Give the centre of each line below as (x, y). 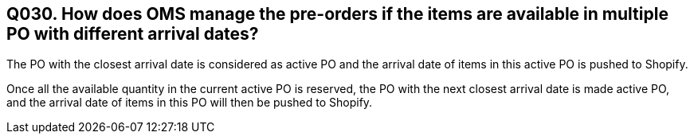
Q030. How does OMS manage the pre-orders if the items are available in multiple (337, 14)
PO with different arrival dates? (133, 34)
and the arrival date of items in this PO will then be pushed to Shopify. (190, 103)
